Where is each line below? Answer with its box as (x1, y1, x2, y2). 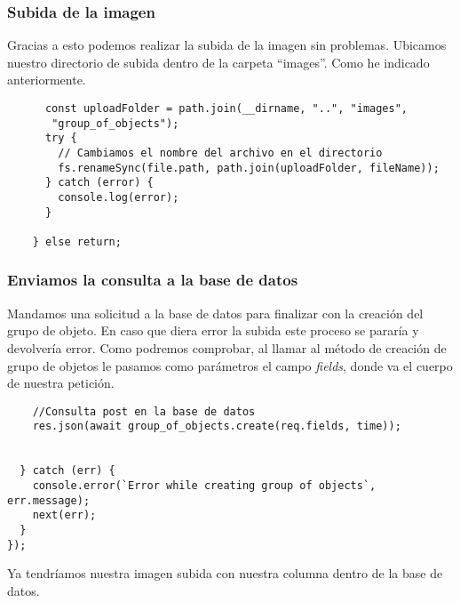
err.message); (7, 494, 91, 507)
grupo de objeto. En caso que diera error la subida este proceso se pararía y (7, 321, 419, 340)
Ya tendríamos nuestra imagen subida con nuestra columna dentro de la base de (7, 564, 443, 583)
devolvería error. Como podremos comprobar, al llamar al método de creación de (7, 338, 447, 357)
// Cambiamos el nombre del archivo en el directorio (58, 146, 383, 159)
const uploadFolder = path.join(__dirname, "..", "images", (44, 102, 408, 115)
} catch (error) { (44, 176, 154, 189)
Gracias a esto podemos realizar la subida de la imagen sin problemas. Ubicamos (7, 36, 447, 54)
